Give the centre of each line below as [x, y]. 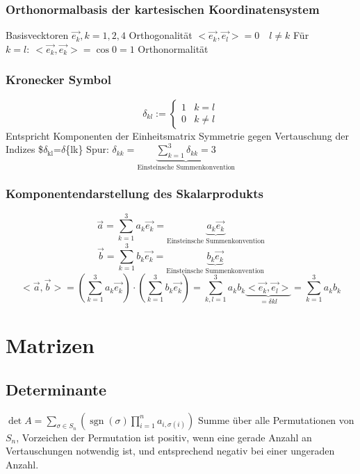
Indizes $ [25, 149]
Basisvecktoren [37, 35]
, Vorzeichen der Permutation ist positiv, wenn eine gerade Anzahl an [164, 437]
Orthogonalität [161, 35]
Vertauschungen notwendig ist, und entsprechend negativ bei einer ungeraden [170, 451]
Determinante [56, 389]
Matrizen [50, 345]
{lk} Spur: [87, 149]
